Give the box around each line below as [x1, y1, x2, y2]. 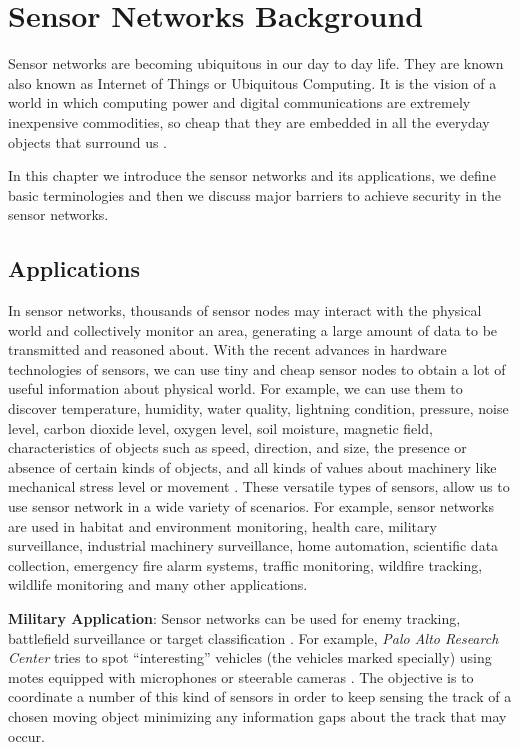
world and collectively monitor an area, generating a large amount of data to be [8, 319, 498, 340]
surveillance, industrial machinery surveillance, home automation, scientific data [8, 535, 499, 556]
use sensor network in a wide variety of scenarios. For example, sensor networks [8, 496, 494, 517]
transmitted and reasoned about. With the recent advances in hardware [8, 339, 447, 360]
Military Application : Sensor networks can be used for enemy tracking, [8, 607, 461, 628]
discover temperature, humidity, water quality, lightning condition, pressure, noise [8, 398, 509, 419]
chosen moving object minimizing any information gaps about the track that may [8, 705, 507, 726]
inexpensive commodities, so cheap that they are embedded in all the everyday [8, 111, 490, 132]
